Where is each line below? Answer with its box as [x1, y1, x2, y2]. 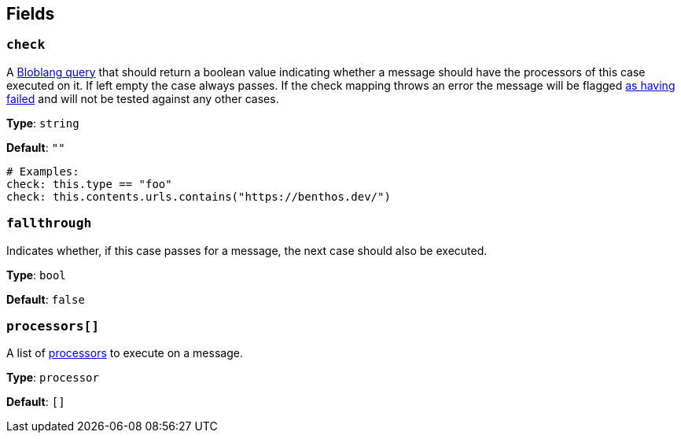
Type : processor [6, 371, 99, 385]
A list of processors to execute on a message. [6, 346, 243, 360]
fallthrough [6, 216, 92, 231]
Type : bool [6, 267, 66, 282]
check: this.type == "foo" [6, 177, 172, 190]
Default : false [6, 292, 85, 306]
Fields [6, 4, 55, 24]
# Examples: [6, 164, 79, 178]
